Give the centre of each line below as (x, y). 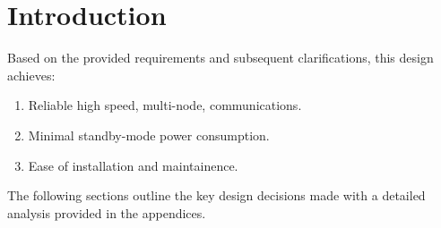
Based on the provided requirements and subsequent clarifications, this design (220, 58)
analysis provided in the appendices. (107, 212)
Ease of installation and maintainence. (133, 165)
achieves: (31, 75)
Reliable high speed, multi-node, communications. (165, 105)
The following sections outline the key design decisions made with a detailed (216, 195)
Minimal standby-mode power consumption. (149, 135)
